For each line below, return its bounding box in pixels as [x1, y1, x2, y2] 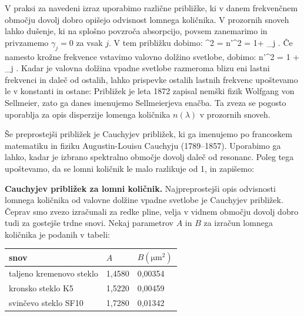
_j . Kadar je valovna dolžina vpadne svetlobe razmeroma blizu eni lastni [5, 62, 270, 74]
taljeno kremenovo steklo [9, 267, 98, 280]
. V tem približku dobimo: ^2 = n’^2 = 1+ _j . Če [109, 36, 293, 48]
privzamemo [5, 36, 49, 48]
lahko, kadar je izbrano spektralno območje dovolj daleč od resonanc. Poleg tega [5, 151, 294, 163]
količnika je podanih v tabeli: [5, 228, 110, 240]
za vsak [76, 36, 103, 48]
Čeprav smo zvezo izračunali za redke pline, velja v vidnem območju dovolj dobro [5, 205, 299, 217]
